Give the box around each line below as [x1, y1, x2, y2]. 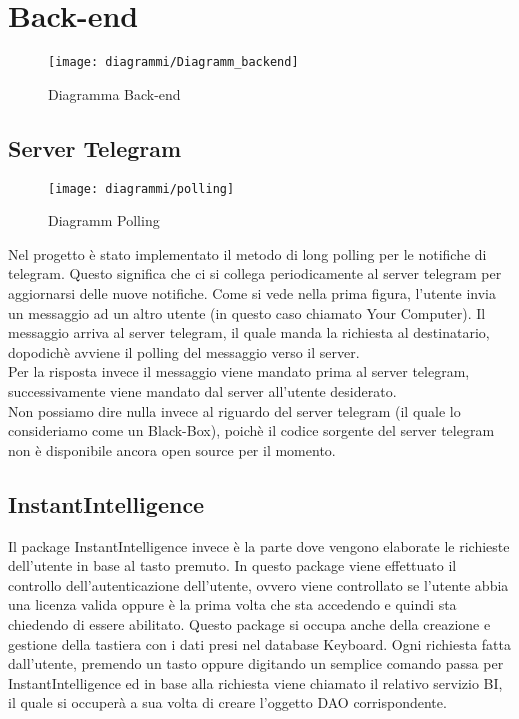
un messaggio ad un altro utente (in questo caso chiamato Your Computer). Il [8, 302, 486, 323]
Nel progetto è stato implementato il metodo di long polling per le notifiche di [8, 243, 487, 264]
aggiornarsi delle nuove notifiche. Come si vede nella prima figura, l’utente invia [8, 283, 496, 304]
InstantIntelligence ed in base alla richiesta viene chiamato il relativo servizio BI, [8, 672, 503, 693]
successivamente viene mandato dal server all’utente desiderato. [8, 380, 397, 401]
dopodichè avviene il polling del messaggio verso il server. [8, 341, 360, 362]
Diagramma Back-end [48, 83, 181, 104]
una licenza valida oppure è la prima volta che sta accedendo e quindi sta [8, 594, 457, 615]
